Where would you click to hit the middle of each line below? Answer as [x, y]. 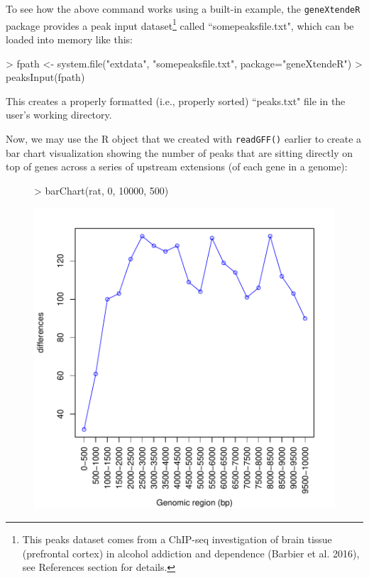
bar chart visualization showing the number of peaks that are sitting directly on [179, 152]
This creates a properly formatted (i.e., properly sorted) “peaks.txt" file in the [176, 100]
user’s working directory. [59, 115]
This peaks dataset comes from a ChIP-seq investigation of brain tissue [177, 539]
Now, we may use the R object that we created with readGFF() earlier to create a [184, 138]
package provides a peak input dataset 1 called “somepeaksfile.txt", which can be [180, 24]
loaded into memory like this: [70, 39]
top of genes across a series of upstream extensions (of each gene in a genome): [177, 167]
